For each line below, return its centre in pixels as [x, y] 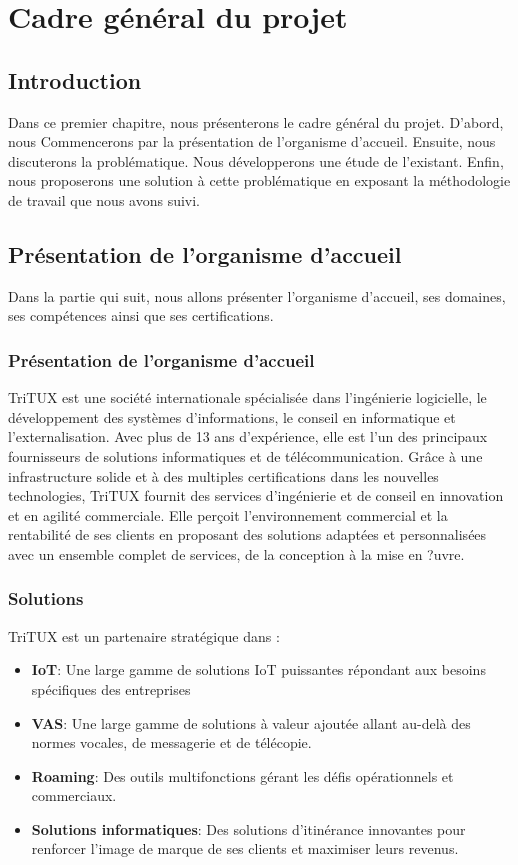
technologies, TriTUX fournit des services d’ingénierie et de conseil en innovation [256, 495]
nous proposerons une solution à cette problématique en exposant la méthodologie [259, 180]
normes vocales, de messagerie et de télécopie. [171, 742]
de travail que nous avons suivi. [104, 199]
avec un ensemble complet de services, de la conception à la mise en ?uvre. [236, 553]
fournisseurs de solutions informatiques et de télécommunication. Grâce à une [245, 455]
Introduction [75, 79]
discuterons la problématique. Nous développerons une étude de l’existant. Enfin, [256, 160]
